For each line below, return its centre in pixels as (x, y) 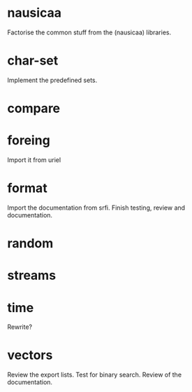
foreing (29, 141)
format (27, 188)
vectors (30, 355)
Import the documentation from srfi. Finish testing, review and (96, 208)
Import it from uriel (34, 160)
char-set (33, 61)
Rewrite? (20, 327)
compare (34, 108)
